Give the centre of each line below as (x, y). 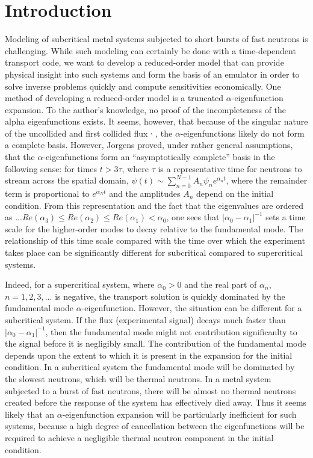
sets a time (286, 217)
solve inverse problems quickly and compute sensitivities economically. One (143, 86)
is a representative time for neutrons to (230, 168)
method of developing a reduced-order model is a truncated (114, 98)
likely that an (30, 414)
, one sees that (193, 217)
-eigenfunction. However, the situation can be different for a (192, 308)
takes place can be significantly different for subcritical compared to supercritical (154, 252)
